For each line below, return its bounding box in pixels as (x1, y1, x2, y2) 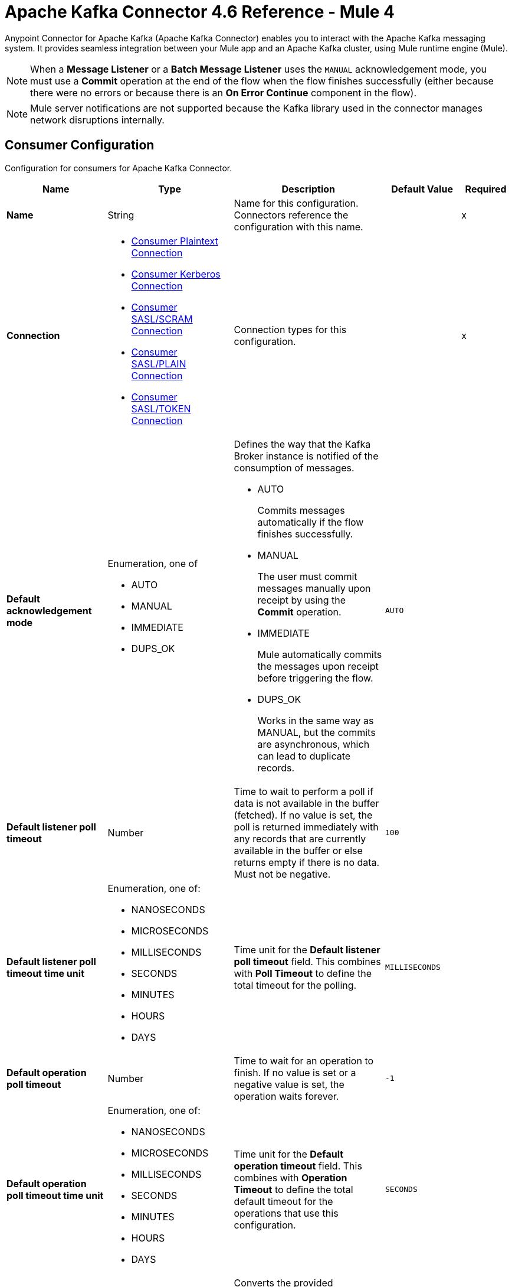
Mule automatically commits (257, 648, 382, 660)
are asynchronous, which (257, 738, 370, 750)
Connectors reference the (234, 208, 349, 221)
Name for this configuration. (234, 197, 359, 209)
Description (281, 183, 335, 195)
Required (465, 183, 507, 195)
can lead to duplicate (257, 750, 351, 762)
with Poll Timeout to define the (234, 967, 372, 979)
